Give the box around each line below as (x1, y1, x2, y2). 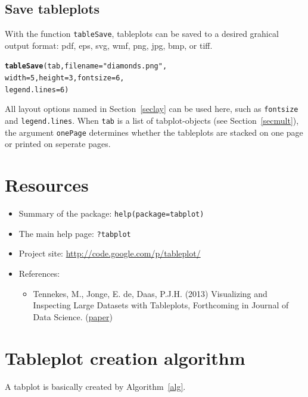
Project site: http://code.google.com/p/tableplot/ (18, 247, 201, 260)
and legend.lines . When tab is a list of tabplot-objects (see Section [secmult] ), (5, 114, 299, 127)
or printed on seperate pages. (5, 137, 111, 150)
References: (18, 267, 60, 280)
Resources (5, 173, 89, 197)
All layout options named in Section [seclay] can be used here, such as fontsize (5, 102, 298, 115)
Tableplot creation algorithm (5, 345, 245, 370)
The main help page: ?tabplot (18, 227, 131, 239)
